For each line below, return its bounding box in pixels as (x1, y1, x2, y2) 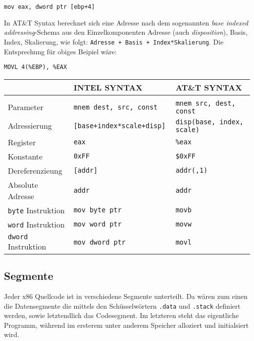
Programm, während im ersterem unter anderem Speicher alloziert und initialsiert (4, 319, 249, 330)
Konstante (8, 150, 43, 162)
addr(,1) (175, 166, 208, 175)
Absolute (8, 179, 38, 190)
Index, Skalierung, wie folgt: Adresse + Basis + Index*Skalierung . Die (4, 36, 224, 46)
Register (8, 136, 36, 148)
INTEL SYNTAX (73, 81, 143, 93)
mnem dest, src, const (73, 103, 158, 111)
